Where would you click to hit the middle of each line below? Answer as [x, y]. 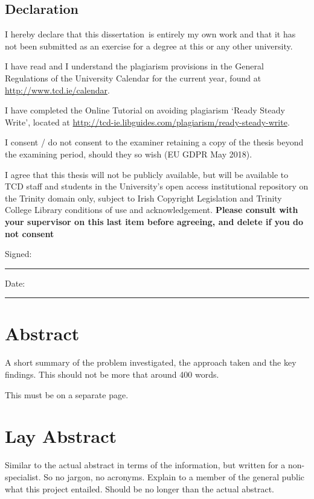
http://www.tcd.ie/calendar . [57, 90]
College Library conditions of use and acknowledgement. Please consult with [152, 210]
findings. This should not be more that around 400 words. [112, 374]
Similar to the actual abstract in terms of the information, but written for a [145, 465]
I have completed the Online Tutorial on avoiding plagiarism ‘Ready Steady [145, 110]
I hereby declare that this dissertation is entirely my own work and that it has [150, 34]
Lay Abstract [61, 436]
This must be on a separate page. [67, 394]
